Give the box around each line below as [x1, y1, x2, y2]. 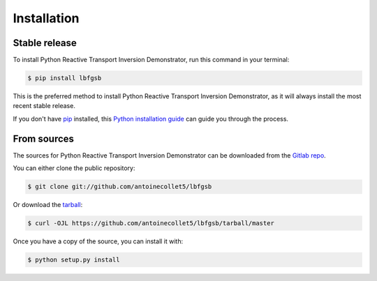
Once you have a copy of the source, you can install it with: [13, 237, 184, 245]
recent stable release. [13, 102, 76, 110]
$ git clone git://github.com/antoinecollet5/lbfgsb [27, 183, 212, 191]
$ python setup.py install [27, 256, 120, 264]
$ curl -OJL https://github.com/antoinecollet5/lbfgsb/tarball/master [27, 220, 275, 227]
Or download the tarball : [13, 201, 83, 209]
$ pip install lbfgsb [27, 74, 102, 82]
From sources [13, 132, 75, 144]
